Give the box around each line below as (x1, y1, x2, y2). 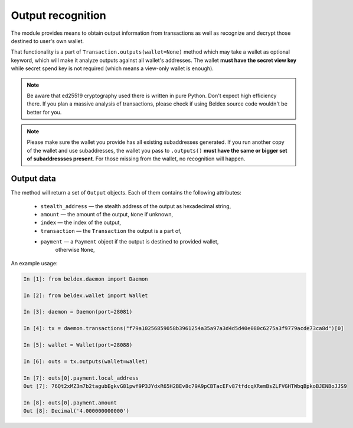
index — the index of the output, (40, 219, 121, 226)
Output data (11, 174, 56, 184)
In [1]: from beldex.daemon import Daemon (23, 275, 148, 282)
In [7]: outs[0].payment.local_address (23, 374, 139, 381)
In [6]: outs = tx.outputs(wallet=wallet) (23, 358, 148, 365)
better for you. (27, 108, 62, 116)
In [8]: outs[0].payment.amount (23, 399, 117, 406)
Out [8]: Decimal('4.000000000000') (23, 407, 130, 414)
